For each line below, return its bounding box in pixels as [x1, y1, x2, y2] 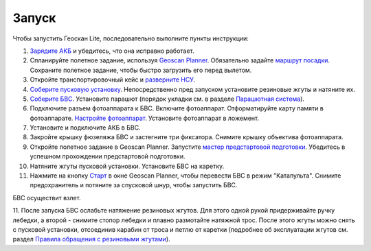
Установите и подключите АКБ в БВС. [30, 123, 141, 132]
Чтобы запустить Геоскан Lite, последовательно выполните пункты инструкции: [12, 34, 249, 43]
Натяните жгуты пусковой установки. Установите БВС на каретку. [30, 162, 225, 170]
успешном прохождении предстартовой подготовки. [30, 152, 185, 160]
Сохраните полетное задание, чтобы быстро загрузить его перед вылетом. [30, 66, 252, 74]
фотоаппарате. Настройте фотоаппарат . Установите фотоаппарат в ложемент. [30, 114, 260, 122]
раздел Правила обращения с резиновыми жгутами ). [12, 235, 171, 243]
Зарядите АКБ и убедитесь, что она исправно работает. [30, 47, 194, 55]
